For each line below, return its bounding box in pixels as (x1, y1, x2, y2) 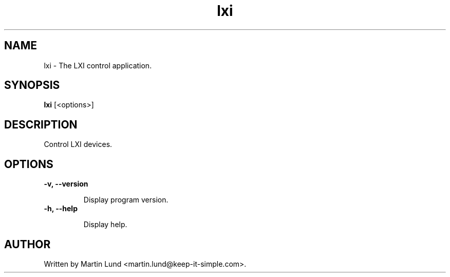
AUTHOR (4, 237, 51, 251)
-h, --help (44, 204, 78, 213)
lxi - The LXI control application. (44, 61, 152, 70)
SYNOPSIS (4, 79, 60, 92)
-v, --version (44, 179, 88, 189)
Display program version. (83, 195, 168, 205)
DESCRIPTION (4, 118, 78, 131)
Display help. (83, 220, 127, 229)
